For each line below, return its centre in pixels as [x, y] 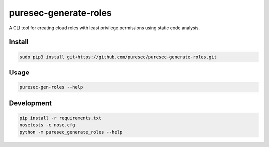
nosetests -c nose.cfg [47, 125]
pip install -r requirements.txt [61, 118]
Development [31, 103]
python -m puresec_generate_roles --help [71, 132]
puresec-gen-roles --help [51, 87]
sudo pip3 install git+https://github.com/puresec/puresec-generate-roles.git [118, 57]
